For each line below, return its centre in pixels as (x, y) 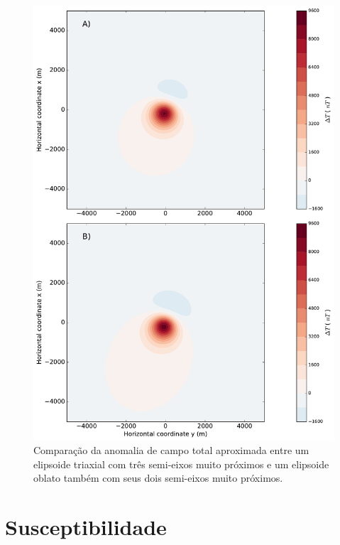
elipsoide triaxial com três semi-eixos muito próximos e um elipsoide (181, 464)
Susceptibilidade (86, 527)
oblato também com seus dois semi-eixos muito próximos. (158, 478)
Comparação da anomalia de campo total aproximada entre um (171, 450)
